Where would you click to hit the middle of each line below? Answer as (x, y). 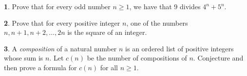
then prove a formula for (40, 67)
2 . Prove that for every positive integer (62, 23)
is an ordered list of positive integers (180, 48)
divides (190, 6)
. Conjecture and (218, 58)
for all (109, 67)
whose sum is (24, 58)
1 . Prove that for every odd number (57, 6)
